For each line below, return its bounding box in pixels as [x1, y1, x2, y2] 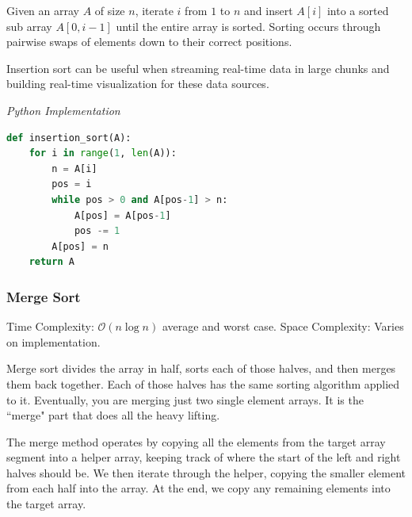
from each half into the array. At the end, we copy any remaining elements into [6, 480, 391, 496]
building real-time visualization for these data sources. [6, 75, 269, 92]
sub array [6, 17, 52, 34]
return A [29, 256, 74, 268]
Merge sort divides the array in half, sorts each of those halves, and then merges [6, 360, 396, 377]
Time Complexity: [6, 318, 94, 335]
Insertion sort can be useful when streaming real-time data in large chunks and [6, 59, 390, 76]
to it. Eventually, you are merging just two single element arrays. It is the [6, 391, 364, 408]
